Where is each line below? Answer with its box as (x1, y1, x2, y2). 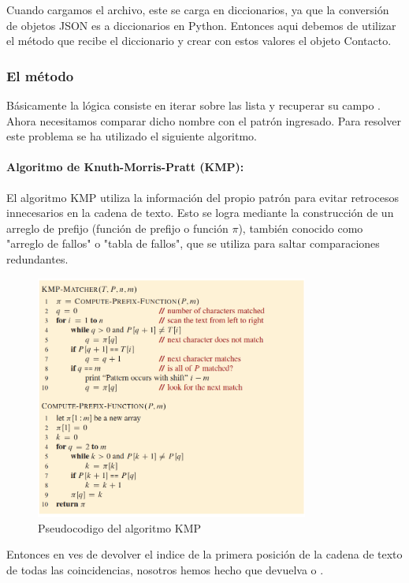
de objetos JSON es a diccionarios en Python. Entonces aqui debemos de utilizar (6, 17, 396, 33)
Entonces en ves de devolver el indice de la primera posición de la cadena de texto (6, 546, 403, 562)
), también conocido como (238, 219, 363, 236)
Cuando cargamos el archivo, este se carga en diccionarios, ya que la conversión (6, 2, 389, 17)
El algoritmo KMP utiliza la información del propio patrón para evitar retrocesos (6, 189, 399, 205)
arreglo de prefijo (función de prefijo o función (6, 219, 229, 236)
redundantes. (6, 250, 69, 267)
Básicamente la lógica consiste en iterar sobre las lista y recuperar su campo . (6, 97, 381, 113)
